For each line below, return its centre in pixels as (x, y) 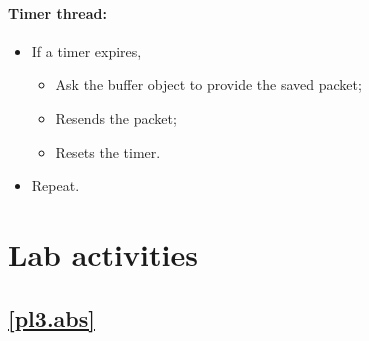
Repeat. (55, 185)
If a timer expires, (86, 50)
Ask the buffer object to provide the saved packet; (208, 84)
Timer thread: (57, 12)
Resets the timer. (108, 151)
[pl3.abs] (51, 317)
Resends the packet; (116, 117)
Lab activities (103, 253)
